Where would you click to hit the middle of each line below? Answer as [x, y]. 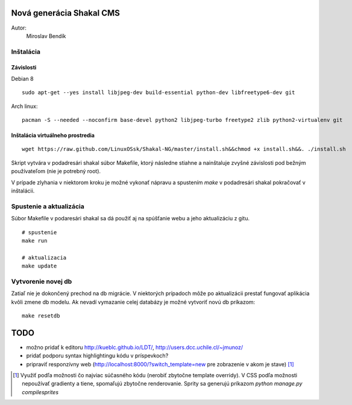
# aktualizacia [44, 257]
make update [39, 266]
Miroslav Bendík [46, 36]
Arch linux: [24, 106]
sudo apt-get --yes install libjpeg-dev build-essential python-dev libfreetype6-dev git [159, 93]
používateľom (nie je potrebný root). [56, 171]
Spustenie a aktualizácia [48, 206]
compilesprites [40, 392]
